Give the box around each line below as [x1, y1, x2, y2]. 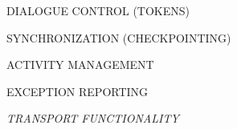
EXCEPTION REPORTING [6, 83, 149, 99]
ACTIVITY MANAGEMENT [6, 56, 154, 73]
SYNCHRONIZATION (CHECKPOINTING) [6, 29, 231, 46]
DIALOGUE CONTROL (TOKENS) [6, 2, 190, 18]
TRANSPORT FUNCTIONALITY [6, 110, 179, 127]
